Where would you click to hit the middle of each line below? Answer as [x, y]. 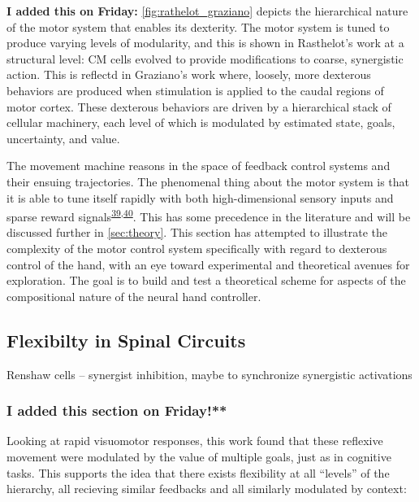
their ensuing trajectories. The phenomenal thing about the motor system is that [208, 181]
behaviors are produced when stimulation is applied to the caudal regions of [195, 90]
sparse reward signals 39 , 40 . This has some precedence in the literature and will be [209, 215]
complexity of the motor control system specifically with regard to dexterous [197, 248]
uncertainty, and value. [63, 138]
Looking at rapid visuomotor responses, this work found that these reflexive [195, 441]
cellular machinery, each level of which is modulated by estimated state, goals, [201, 122]
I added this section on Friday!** [117, 410]
